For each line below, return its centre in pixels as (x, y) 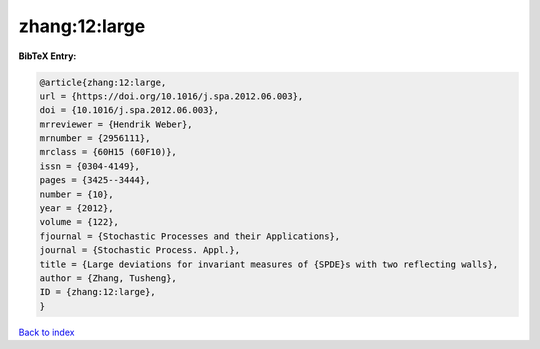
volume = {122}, (79, 222)
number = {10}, (76, 194)
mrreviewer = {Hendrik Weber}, (116, 124)
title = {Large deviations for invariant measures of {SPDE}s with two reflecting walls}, (269, 264)
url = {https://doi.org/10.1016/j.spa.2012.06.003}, (171, 96)
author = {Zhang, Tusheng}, (108, 278)
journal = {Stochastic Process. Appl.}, (139, 250)
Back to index (46, 332)
